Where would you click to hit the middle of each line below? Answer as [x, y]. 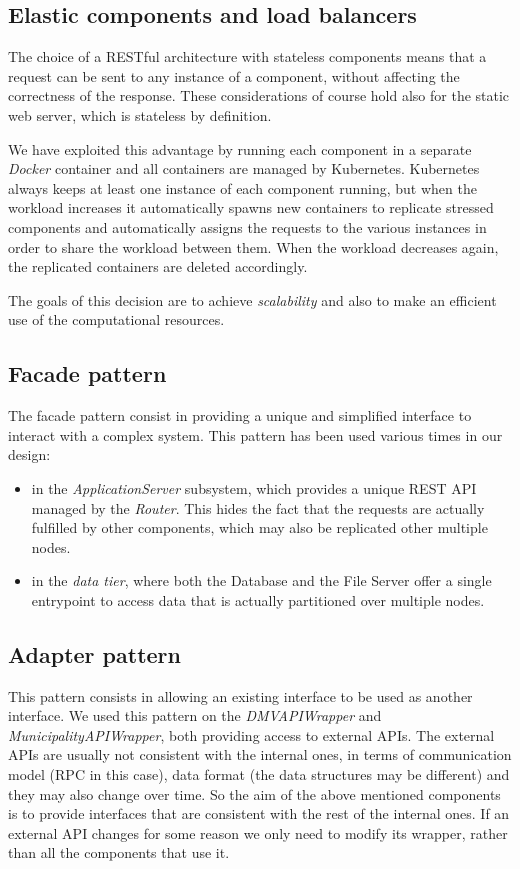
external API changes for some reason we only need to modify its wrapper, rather [258, 832]
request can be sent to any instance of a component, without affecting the [234, 75]
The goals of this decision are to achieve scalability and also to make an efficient [252, 299]
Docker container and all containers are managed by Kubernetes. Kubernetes [244, 168]
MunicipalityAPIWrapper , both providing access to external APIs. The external [251, 734]
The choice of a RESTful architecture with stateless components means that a [247, 56]
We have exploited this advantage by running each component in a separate [240, 148]
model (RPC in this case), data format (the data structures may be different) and [259, 774]
